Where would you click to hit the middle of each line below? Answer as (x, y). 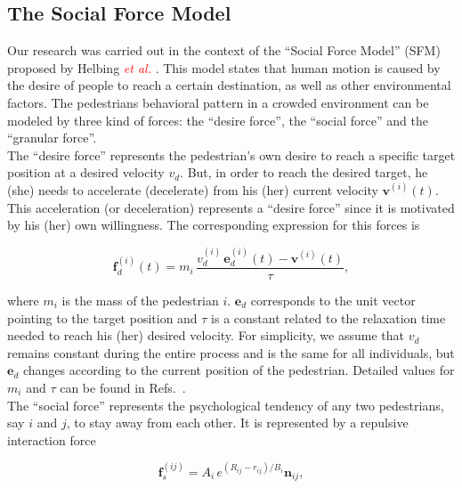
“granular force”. (52, 138)
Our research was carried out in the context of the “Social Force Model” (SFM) (224, 50)
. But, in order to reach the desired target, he (304, 172)
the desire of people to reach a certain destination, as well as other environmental (229, 85)
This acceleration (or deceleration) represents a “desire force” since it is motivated (231, 207)
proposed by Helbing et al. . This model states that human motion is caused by (224, 67)
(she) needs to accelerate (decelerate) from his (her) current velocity (193, 189)
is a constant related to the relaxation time (328, 317)
